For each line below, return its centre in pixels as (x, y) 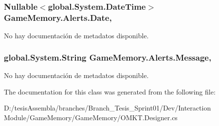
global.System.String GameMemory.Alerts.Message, (108, 57)
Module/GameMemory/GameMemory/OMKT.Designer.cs (91, 117)
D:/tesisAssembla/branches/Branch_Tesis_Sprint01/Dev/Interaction (108, 108)
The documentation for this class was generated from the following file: (110, 91)
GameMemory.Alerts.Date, (58, 17)
